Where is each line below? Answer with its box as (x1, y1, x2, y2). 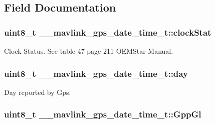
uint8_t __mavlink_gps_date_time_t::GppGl (4, 108, 201, 120)
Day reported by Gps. (4, 86, 71, 97)
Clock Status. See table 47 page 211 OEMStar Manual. (4, 46, 173, 56)
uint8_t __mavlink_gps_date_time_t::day (4, 67, 188, 79)
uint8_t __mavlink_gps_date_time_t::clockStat (4, 26, 211, 38)
